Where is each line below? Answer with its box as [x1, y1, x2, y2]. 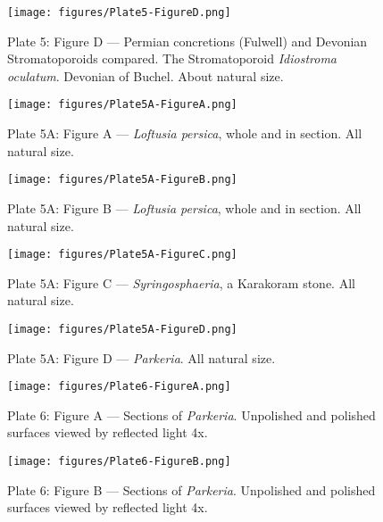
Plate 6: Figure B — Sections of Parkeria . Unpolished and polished [7, 480, 376, 499]
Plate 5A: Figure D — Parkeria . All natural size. [7, 348, 276, 367]
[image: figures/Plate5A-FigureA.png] [7, 98, 237, 112]
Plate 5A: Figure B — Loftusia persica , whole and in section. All [7, 198, 362, 217]
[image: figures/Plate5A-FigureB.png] [7, 173, 237, 186]
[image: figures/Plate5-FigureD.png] [7, 6, 231, 19]
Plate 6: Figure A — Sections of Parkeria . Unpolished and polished [7, 405, 376, 424]
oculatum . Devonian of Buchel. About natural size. [7, 66, 284, 85]
